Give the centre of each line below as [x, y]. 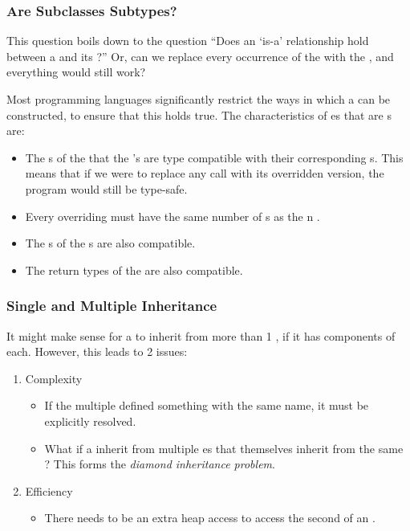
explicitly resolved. [90, 421]
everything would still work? [76, 72]
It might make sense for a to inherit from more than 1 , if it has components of [201, 335]
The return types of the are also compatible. [134, 270]
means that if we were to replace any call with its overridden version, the [205, 173]
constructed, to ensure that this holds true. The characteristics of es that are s [199, 114]
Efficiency [49, 490]
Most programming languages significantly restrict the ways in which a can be [199, 99]
